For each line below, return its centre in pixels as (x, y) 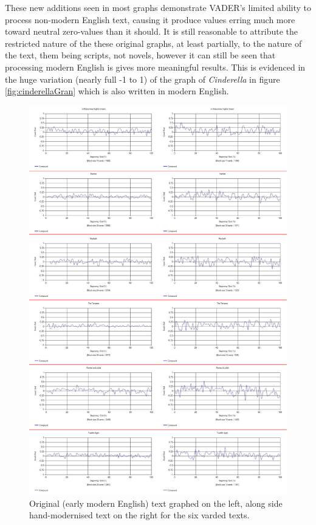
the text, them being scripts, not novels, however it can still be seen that (140, 55)
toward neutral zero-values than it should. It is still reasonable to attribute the (152, 31)
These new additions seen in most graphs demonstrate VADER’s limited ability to (158, 7)
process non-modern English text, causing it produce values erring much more (150, 19)
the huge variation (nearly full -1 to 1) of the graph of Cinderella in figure (143, 79)
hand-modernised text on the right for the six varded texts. (139, 515)
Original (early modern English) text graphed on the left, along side (156, 503)
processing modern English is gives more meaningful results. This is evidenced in (155, 67)
